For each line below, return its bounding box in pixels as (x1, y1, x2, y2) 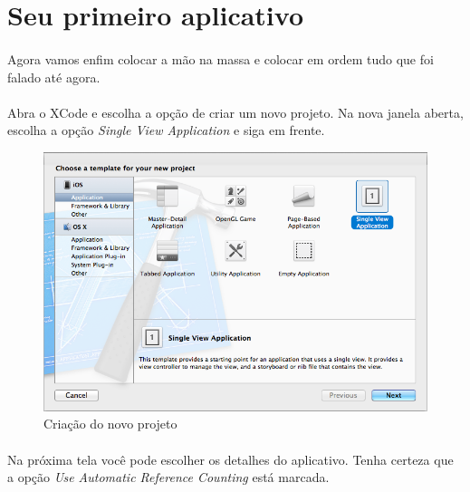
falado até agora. (7, 67, 101, 86)
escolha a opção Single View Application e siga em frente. (7, 121, 325, 140)
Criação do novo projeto (43, 414, 177, 433)
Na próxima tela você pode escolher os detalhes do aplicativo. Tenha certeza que (7, 449, 454, 468)
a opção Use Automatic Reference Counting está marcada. (7, 468, 330, 487)
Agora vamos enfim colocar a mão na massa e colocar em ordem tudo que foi (7, 49, 434, 68)
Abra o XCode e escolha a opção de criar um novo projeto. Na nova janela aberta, (7, 102, 464, 121)
